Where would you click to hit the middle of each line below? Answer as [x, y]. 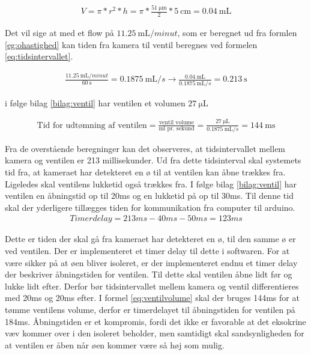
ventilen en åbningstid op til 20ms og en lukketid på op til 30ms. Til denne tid [149, 196]
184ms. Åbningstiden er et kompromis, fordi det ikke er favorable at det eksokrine [155, 321]
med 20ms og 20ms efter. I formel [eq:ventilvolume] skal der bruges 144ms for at [152, 298]
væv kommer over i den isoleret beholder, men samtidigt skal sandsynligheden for [155, 333]
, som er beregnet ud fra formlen [237, 33]
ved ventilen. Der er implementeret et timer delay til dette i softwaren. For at [147, 251]
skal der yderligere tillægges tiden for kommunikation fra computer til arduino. [150, 207]
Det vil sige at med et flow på [59, 33]
